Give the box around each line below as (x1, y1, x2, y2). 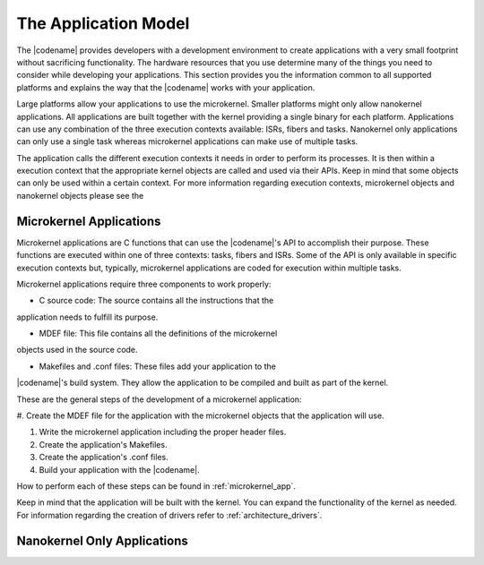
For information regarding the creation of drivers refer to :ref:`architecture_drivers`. (16, 509, 323, 520)
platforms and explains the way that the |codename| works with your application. (16, 81, 315, 93)
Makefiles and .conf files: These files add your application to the (39, 361, 277, 372)
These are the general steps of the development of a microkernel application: (16, 394, 302, 405)
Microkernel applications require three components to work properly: (16, 278, 272, 289)
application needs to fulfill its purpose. (16, 312, 159, 322)
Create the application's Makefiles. (39, 439, 168, 449)
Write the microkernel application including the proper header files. (39, 426, 287, 438)
